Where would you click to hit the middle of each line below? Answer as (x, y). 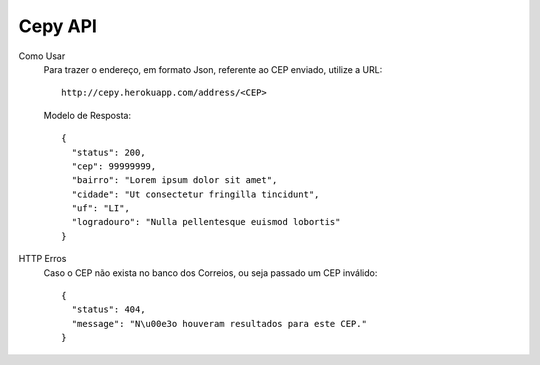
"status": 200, (108, 152)
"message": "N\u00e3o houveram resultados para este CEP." (219, 323)
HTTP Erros (42, 259)
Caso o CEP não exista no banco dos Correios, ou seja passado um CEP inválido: (210, 272)
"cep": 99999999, (114, 166)
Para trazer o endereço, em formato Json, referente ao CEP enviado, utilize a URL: (213, 69)
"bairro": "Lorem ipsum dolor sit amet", (174, 180)
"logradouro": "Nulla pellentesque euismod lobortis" (206, 222)
